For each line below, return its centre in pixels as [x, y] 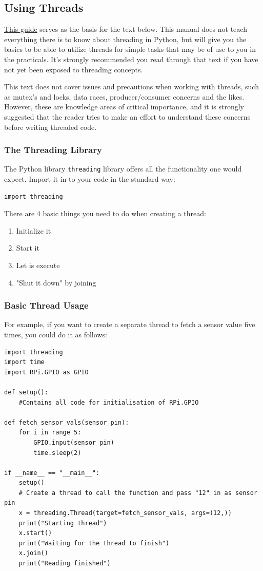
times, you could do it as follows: [56, 334]
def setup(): [26, 392]
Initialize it [34, 230]
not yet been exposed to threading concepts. [74, 69]
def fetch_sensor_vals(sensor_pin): [67, 422]
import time [24, 362]
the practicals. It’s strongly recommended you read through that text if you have [131, 59]
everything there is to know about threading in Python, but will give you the [125, 39]
